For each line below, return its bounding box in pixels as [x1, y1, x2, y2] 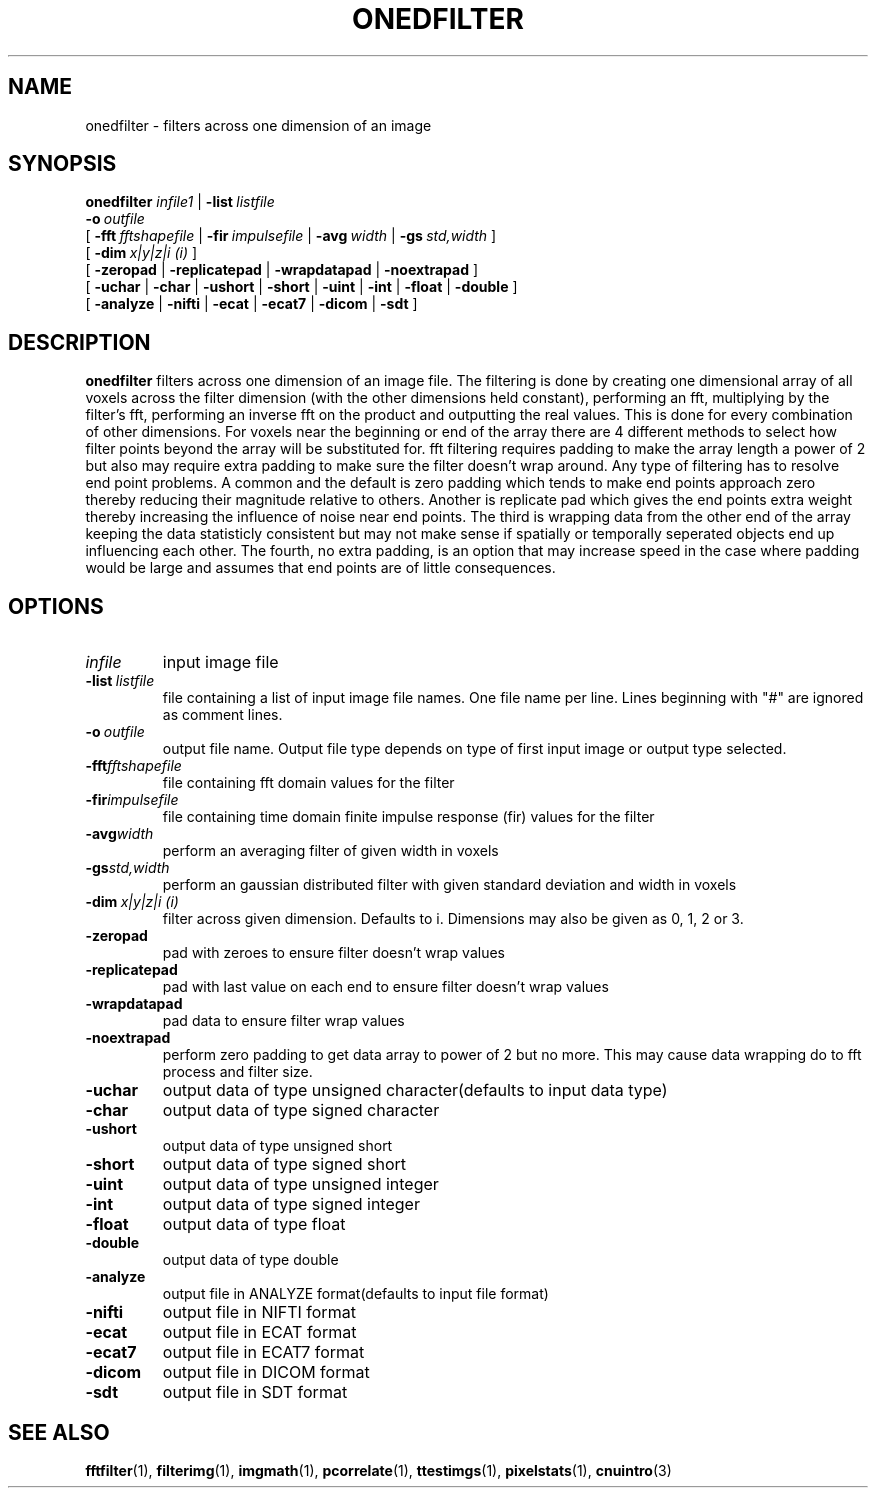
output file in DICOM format [162, 1362, 370, 1383]
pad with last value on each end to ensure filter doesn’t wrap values [162, 978, 609, 996]
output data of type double [162, 1251, 339, 1269]
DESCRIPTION [8, 329, 151, 355]
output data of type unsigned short [162, 1137, 393, 1155]
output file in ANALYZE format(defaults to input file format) [162, 1285, 549, 1303]
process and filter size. [162, 1063, 313, 1081]
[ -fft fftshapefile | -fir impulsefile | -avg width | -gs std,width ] [85, 227, 497, 245]
